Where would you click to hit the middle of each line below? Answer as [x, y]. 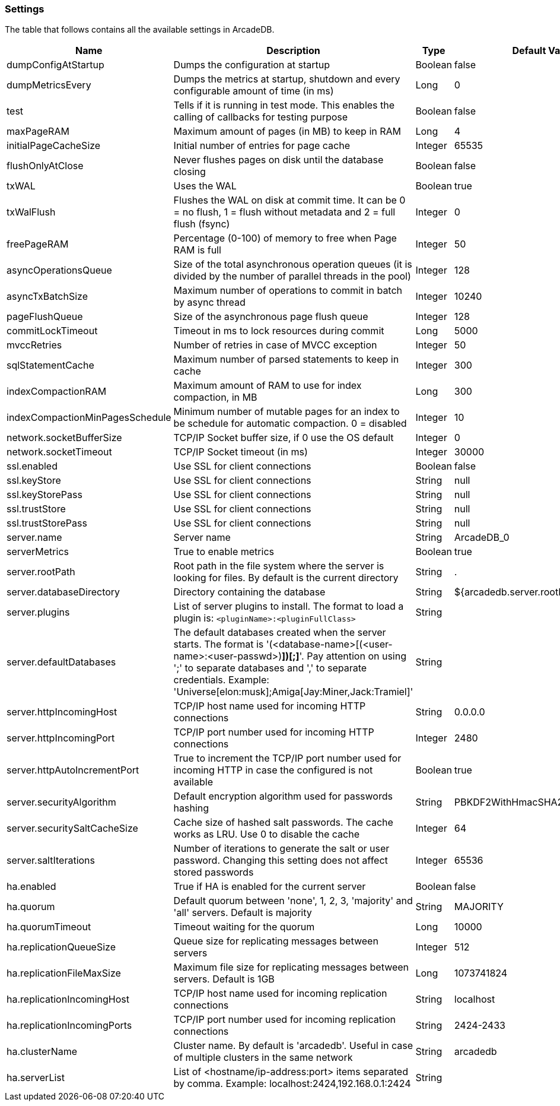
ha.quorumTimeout [49, 927]
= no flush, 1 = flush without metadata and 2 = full [284, 212]
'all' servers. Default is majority [243, 913]
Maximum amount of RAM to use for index [268, 386]
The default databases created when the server [280, 633]
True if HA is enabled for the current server [270, 887]
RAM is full [197, 250]
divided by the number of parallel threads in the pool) [292, 276]
